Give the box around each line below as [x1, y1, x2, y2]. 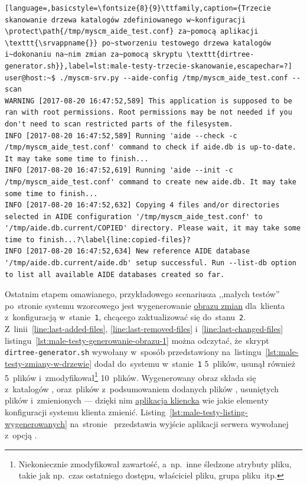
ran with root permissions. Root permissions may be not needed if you [5, 108, 292, 117]
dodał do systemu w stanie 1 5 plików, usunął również [94, 357, 295, 369]
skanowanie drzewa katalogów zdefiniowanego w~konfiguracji [5, 15, 246, 24]
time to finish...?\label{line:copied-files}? [5, 235, 191, 244]
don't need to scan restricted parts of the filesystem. [5, 119, 233, 128]
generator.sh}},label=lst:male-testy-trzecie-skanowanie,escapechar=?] [5, 61, 292, 70]
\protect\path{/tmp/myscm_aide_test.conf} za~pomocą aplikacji [5, 27, 259, 36]
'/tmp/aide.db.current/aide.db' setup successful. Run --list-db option [5, 259, 296, 268]
